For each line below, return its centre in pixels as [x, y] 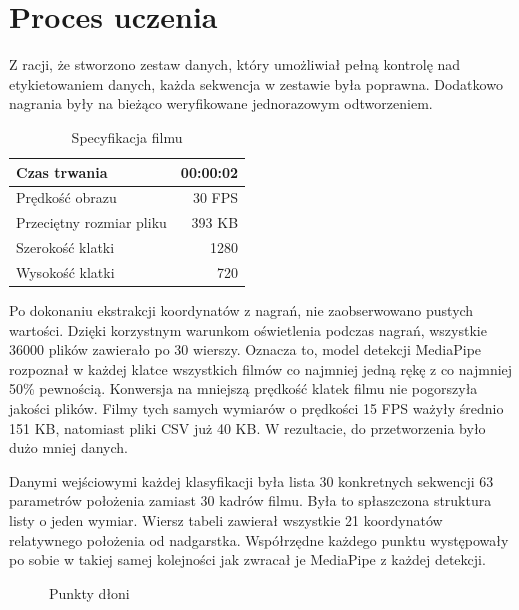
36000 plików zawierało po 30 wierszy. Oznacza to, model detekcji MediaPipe [245, 349]
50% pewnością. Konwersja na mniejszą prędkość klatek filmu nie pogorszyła [243, 388]
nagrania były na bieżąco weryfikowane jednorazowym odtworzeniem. [221, 103]
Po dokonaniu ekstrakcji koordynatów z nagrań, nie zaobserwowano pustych [241, 309]
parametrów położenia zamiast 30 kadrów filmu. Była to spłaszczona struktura [250, 500]
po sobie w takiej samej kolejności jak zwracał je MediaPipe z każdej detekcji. [247, 559]
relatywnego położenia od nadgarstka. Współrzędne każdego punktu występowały [259, 539]
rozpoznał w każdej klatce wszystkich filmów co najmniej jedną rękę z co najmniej [261, 368]
